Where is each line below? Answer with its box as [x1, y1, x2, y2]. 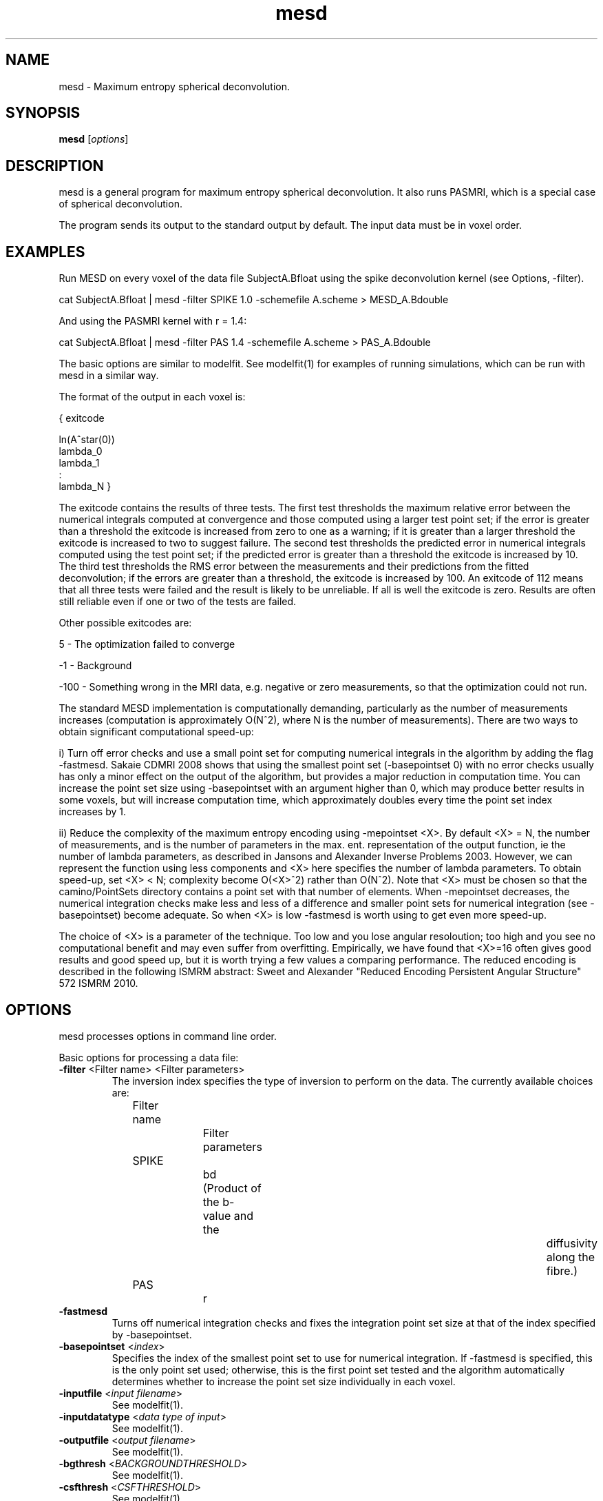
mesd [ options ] [59, 133, 129, 145]
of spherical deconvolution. [59, 198, 182, 210]
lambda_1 [59, 457, 100, 469]
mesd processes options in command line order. [59, 1030, 277, 1042]
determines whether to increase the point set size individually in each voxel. [112, 1375, 456, 1387]
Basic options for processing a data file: [59, 1051, 239, 1063]
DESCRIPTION [6, 156, 104, 174]
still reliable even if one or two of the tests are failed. [59, 595, 297, 608]
